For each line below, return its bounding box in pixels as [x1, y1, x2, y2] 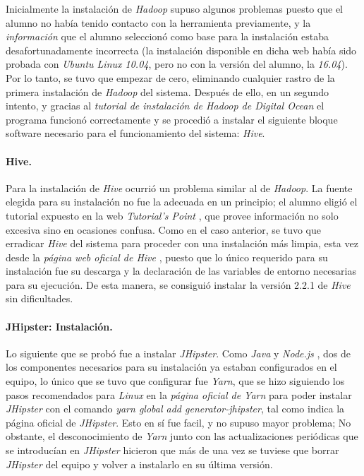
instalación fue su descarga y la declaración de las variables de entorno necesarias [6, 263, 356, 278]
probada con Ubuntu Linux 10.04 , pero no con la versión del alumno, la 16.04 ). [6, 56, 348, 71]
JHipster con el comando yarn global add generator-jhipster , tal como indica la [6, 401, 345, 416]
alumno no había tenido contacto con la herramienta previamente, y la [6, 15, 311, 30]
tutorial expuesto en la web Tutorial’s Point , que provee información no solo [6, 208, 339, 222]
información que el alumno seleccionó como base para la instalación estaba [6, 29, 329, 44]
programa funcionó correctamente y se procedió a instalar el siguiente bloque [6, 112, 338, 126]
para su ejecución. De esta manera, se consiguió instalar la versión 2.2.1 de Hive [6, 277, 351, 292]
